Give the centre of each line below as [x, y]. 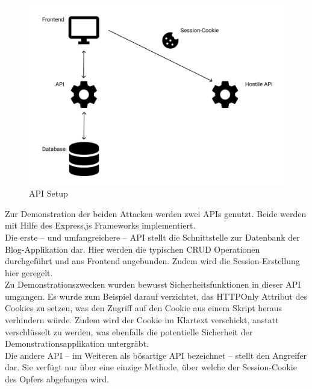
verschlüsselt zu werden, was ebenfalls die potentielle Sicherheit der [129, 331]
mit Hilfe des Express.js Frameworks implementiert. [100, 225]
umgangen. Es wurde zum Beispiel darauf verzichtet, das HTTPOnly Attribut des [156, 296]
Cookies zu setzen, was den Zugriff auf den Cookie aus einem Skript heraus [144, 308]
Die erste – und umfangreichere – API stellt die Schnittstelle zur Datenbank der [152, 237]
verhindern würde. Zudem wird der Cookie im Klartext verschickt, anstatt [142, 320]
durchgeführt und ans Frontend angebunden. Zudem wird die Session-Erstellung [152, 261]
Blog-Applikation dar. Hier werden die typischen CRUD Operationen [133, 249]
